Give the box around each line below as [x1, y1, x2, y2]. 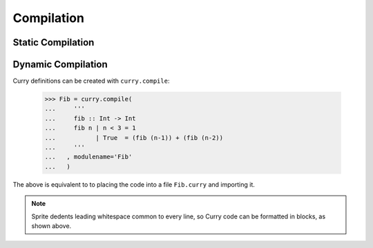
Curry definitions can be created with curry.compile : [12, 76, 170, 85]
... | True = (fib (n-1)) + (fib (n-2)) [44, 134, 224, 141]
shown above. [31, 221, 72, 230]
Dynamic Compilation [12, 59, 108, 70]
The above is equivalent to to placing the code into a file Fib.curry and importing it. [12, 180, 255, 189]
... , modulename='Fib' [44, 153, 133, 161]
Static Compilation [12, 37, 95, 48]
